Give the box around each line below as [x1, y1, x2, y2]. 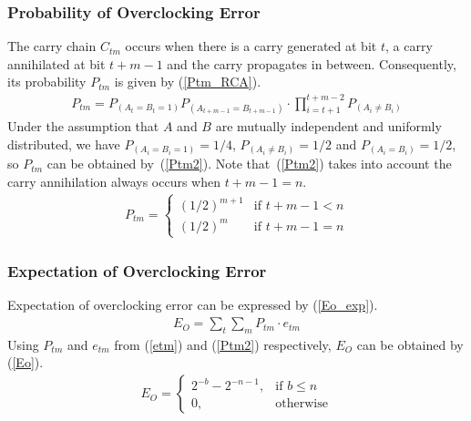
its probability [7, 72, 87, 91]
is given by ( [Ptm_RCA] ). [114, 72, 261, 91]
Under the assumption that [7, 117, 159, 136]
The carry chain [7, 36, 97, 56]
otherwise [275, 397, 328, 411]
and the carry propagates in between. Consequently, [167, 54, 456, 73]
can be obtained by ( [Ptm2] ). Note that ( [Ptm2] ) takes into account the [46, 154, 452, 173]
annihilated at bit [7, 54, 106, 73]
